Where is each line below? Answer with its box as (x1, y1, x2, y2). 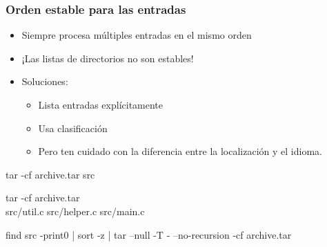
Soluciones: (21, 74, 68, 89)
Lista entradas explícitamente (38, 98, 163, 111)
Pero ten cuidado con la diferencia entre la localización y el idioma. (38, 144, 322, 158)
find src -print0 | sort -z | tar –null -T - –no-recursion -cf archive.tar (6, 227, 292, 241)
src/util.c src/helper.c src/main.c (6, 203, 145, 218)
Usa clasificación (38, 120, 108, 135)
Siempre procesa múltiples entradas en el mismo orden (21, 28, 252, 42)
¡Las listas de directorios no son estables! (21, 51, 194, 65)
